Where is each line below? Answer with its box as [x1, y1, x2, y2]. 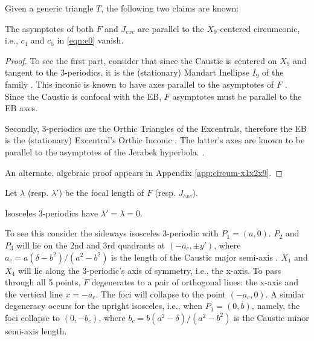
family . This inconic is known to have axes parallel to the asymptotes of [5, 77, 274, 90]
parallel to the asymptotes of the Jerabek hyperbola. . [5, 145, 205, 158]
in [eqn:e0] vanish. [57, 34, 124, 47]
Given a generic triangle [5, 2, 94, 14]
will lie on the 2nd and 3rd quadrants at [16, 238, 165, 251]
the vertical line [5, 287, 63, 300]
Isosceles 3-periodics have [5, 206, 98, 219]
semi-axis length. [5, 324, 67, 337]
